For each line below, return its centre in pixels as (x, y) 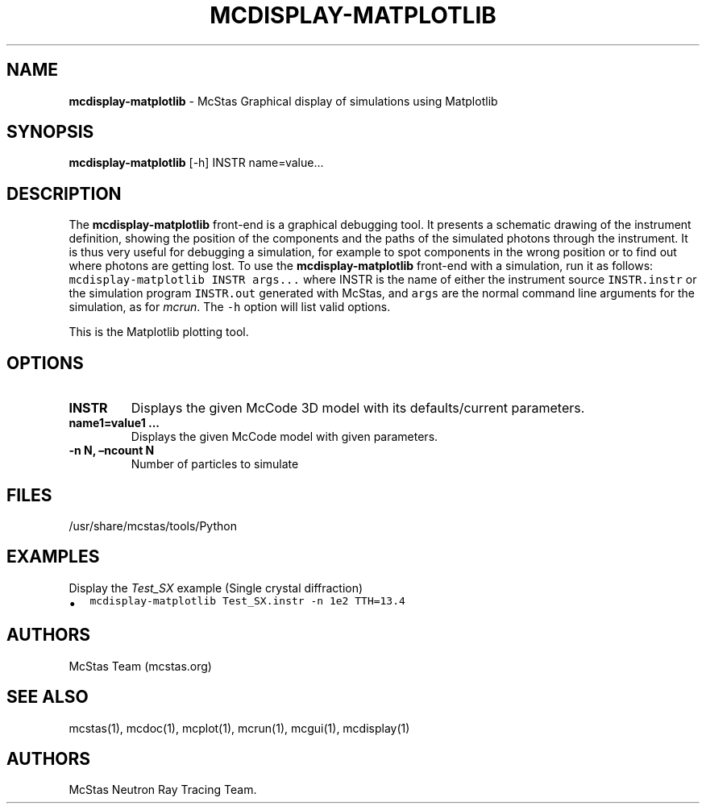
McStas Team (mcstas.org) (140, 666)
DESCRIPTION (64, 193)
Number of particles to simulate (215, 464)
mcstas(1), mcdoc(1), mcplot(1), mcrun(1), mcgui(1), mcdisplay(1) (239, 728)
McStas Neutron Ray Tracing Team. (163, 790)
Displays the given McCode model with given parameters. (284, 437)
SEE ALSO (48, 697)
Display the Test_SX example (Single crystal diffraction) (216, 588)
